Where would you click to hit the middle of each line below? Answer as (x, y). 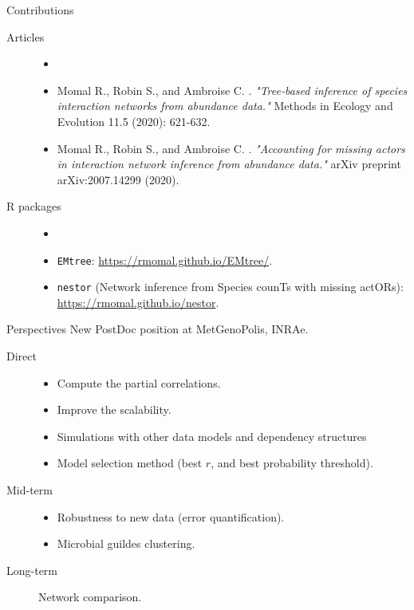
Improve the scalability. (114, 409)
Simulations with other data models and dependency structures (212, 436)
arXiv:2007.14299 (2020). (118, 179)
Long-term (32, 570)
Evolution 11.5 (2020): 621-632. (134, 121)
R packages (34, 206)
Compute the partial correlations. (139, 382)
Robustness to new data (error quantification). (171, 516)
